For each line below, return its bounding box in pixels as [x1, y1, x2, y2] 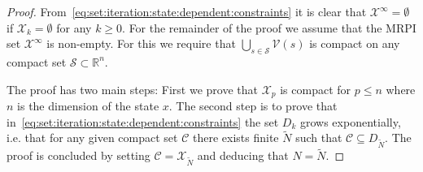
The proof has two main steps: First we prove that [7, 80, 258, 97]
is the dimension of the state [17, 97, 159, 114]
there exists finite [192, 129, 279, 146]
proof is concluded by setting [7, 147, 150, 164]
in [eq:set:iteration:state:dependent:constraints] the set [7, 113, 279, 130]
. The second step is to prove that [168, 97, 338, 114]
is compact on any [309, 35, 400, 52]
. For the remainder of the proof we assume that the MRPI [122, 19, 416, 36]
